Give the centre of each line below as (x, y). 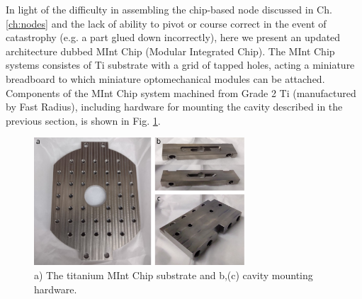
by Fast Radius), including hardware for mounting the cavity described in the (174, 107)
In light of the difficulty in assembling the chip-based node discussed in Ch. (169, 9)
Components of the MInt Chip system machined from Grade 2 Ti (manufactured (181, 92)
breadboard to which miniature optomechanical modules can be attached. (165, 78)
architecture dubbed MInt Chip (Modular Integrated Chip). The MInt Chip (170, 51)
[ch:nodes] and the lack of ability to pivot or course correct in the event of (166, 23)
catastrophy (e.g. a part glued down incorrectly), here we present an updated (173, 37)
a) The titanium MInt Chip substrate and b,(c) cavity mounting (174, 275)
